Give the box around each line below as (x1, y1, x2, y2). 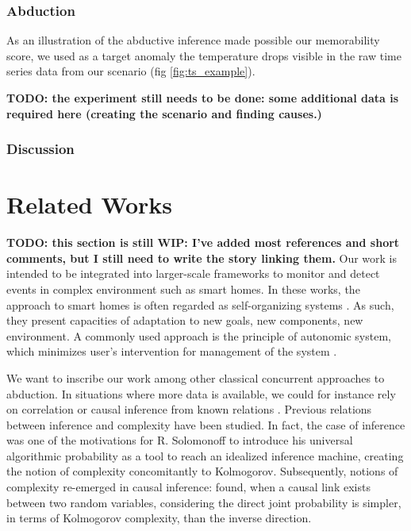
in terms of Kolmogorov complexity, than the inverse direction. (6, 510, 312, 526)
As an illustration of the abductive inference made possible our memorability (6, 32, 380, 48)
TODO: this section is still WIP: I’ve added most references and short (6, 234, 400, 251)
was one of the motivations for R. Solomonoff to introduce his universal (6, 432, 353, 448)
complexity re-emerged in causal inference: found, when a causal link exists (6, 479, 371, 495)
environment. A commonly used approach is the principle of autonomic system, (6, 327, 391, 344)
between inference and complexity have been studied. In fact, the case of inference (6, 416, 405, 433)
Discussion (6, 139, 75, 159)
